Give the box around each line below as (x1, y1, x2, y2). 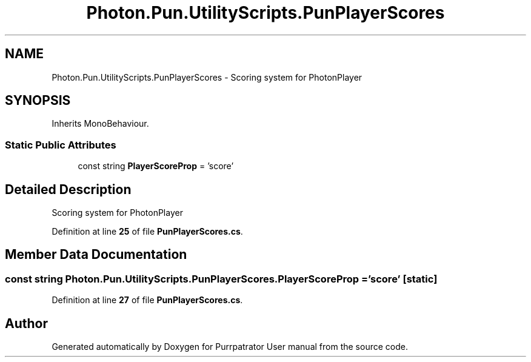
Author (5, 315, 48, 331)
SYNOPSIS (5, 93, 71, 109)
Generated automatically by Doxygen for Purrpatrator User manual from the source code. (52, 341, 408, 352)
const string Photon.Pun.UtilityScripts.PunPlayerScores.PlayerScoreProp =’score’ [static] (5, 272, 438, 285)
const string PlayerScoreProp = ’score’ (78, 161, 234, 172)
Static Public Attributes (5, 138, 116, 151)
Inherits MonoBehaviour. (52, 118, 149, 129)
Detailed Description (5, 181, 132, 197)
